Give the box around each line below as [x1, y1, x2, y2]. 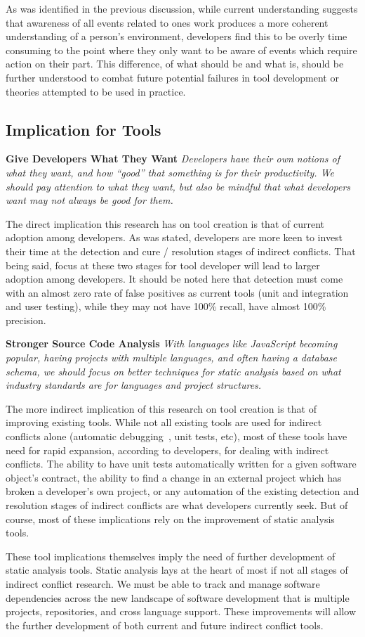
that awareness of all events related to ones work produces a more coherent [6, 15, 328, 30]
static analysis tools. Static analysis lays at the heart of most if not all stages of [6, 562, 348, 577]
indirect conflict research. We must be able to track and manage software [6, 576, 320, 591]
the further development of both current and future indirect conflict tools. [6, 617, 324, 632]
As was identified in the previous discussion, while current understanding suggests [6, 1, 358, 15]
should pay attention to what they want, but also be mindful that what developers [6, 179, 351, 193]
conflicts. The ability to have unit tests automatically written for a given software [6, 456, 357, 471]
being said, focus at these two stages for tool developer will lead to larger [6, 257, 320, 272]
